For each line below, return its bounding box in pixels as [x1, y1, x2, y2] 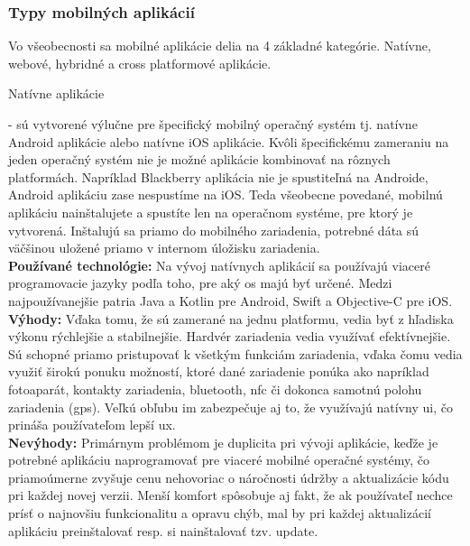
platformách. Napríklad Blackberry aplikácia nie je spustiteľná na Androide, [8, 167, 429, 186]
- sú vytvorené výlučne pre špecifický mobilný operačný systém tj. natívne [8, 115, 418, 133]
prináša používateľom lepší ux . [8, 415, 176, 434]
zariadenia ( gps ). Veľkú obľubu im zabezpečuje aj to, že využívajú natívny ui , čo [8, 397, 453, 416]
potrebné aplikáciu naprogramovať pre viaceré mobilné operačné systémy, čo [8, 450, 430, 469]
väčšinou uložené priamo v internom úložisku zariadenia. [8, 238, 320, 257]
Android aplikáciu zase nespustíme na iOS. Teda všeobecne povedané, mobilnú [8, 185, 443, 204]
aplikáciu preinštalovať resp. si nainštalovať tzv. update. [8, 521, 318, 540]
